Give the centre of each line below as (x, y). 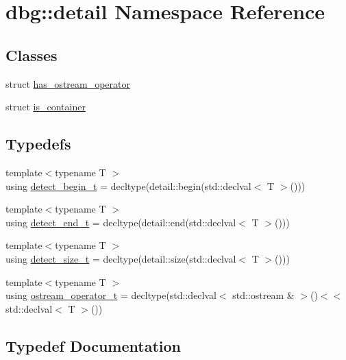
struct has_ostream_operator (68, 83)
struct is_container (46, 107)
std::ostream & (263, 295)
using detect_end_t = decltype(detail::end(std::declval (121, 222)
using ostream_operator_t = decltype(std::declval (111, 295)
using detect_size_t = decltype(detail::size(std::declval (121, 258)
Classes (32, 55)
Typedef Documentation (93, 345)
